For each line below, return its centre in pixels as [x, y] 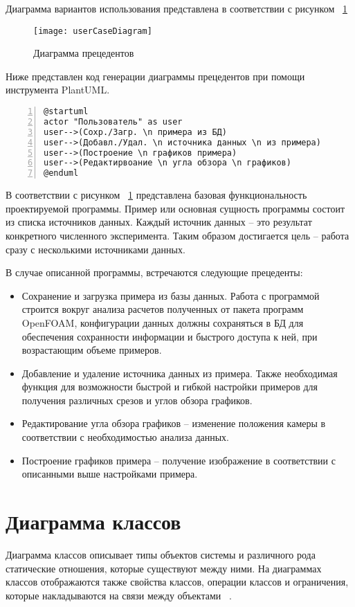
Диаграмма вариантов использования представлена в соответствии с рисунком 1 [176, 8]
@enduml [61, 173]
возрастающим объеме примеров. [92, 350]
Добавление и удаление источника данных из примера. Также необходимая [180, 373]
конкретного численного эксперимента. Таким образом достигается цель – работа [177, 235]
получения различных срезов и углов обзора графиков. [137, 400]
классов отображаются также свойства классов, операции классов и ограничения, [177, 582]
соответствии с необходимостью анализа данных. [126, 437]
